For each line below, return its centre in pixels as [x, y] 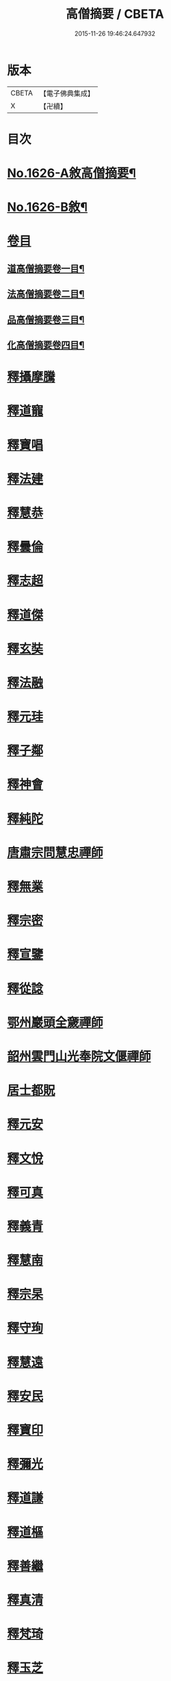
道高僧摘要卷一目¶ [46, 268]
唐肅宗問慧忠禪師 [55, 853]
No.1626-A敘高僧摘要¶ [72, 173]
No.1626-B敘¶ [47, 207]
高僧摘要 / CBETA [115, 14]
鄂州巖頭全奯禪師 [55, 1022]
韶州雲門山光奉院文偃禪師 [79, 1056]
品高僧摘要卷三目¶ [46, 320]
